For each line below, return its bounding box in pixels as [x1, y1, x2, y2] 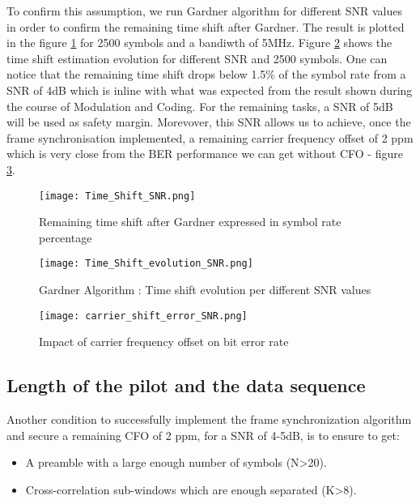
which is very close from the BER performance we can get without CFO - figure [6, 145, 403, 162]
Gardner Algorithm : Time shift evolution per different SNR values [39, 281, 371, 298]
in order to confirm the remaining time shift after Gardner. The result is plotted [6, 18, 405, 35]
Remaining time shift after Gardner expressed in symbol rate [39, 213, 342, 230]
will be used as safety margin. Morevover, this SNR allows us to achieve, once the [6, 113, 411, 130]
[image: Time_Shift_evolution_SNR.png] [39, 258, 253, 270]
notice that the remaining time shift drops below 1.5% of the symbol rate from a [6, 66, 406, 83]
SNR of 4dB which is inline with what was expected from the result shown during [6, 81, 413, 98]
